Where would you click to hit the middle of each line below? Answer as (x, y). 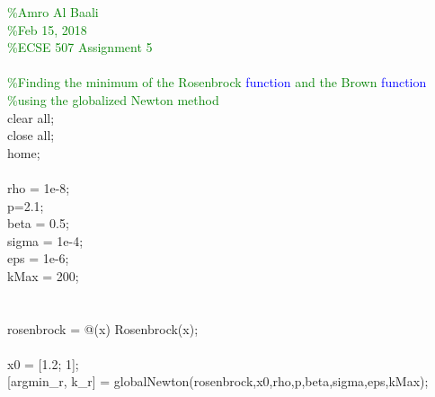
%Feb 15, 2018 (47, 29)
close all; (31, 135)
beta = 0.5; (38, 223)
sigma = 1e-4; (45, 240)
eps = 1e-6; (38, 258)
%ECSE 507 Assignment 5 (80, 47)
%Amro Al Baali (53, 12)
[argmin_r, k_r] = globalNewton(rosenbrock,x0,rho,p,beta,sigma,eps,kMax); (218, 381)
